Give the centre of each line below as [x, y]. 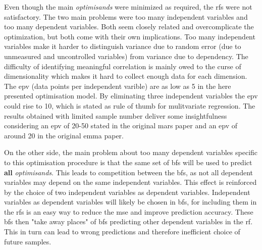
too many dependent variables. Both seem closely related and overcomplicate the [129, 27]
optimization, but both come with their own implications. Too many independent [130, 36]
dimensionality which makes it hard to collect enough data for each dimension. [126, 76]
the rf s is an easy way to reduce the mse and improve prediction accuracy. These [129, 211]
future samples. [28, 241]
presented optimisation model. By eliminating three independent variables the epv [131, 96]
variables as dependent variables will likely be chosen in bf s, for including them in [130, 202]
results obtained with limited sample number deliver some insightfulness [116, 115]
